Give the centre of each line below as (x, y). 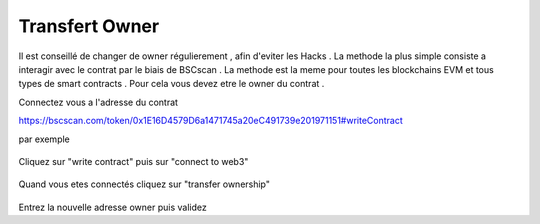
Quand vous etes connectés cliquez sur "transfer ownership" (144, 184)
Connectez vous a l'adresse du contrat (98, 102)
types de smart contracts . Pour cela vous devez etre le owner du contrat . (171, 84)
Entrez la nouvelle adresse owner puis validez (112, 207)
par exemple (44, 139)
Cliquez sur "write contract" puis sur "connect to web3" (133, 161)
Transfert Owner (89, 26)
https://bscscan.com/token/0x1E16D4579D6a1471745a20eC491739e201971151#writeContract (211, 121)
